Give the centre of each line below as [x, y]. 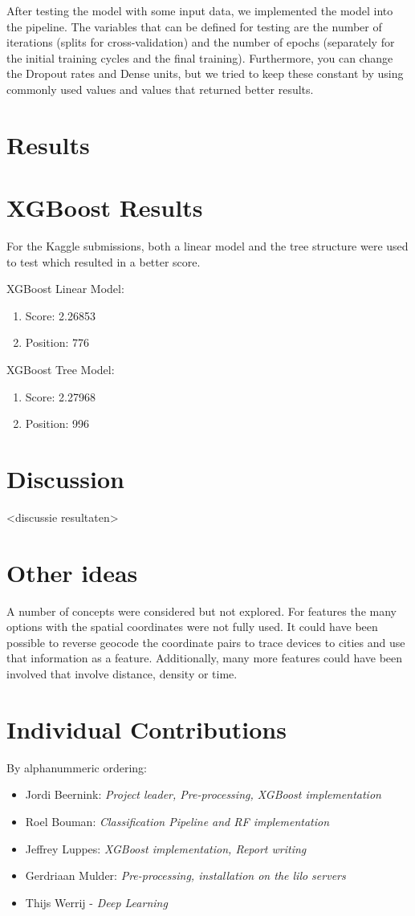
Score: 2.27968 [60, 396]
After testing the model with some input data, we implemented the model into [200, 10]
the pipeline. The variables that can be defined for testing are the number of [194, 26]
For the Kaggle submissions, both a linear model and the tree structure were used [207, 246]
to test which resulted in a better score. [104, 261]
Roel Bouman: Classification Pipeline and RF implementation [177, 821]
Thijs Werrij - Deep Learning [96, 902]
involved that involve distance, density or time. [122, 674]
